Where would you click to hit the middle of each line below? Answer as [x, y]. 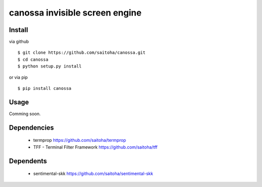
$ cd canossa [33, 59]
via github [19, 42]
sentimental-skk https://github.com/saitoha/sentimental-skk [93, 174]
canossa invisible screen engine [75, 13]
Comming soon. [25, 114]
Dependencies [32, 127]
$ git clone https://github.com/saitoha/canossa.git [82, 53]
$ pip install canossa [45, 88]
